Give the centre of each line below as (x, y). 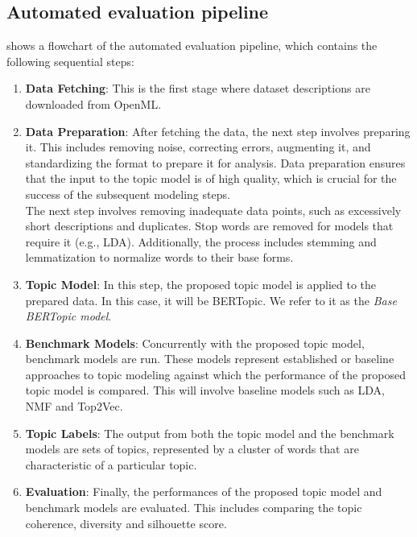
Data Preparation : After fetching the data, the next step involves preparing (218, 131)
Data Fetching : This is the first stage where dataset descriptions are (198, 88)
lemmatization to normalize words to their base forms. (159, 257)
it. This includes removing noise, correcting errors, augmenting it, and (198, 147)
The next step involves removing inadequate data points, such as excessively (213, 210)
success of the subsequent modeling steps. (128, 194)
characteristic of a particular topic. (111, 464)
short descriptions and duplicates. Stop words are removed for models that (209, 226)
